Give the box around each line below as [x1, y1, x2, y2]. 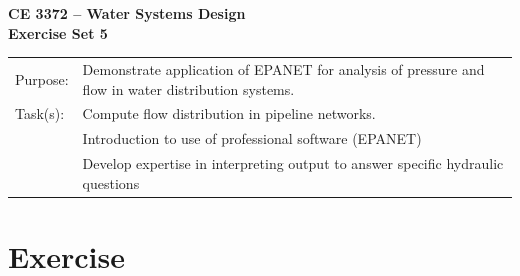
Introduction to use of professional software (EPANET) [82, 128, 422, 149]
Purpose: [15, 68, 69, 89]
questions [82, 172, 140, 193]
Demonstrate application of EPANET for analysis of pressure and [82, 58, 485, 79]
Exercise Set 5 [8, 22, 108, 43]
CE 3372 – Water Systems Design [8, 3, 246, 23]
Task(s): [15, 103, 65, 124]
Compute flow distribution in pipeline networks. [82, 103, 376, 124]
